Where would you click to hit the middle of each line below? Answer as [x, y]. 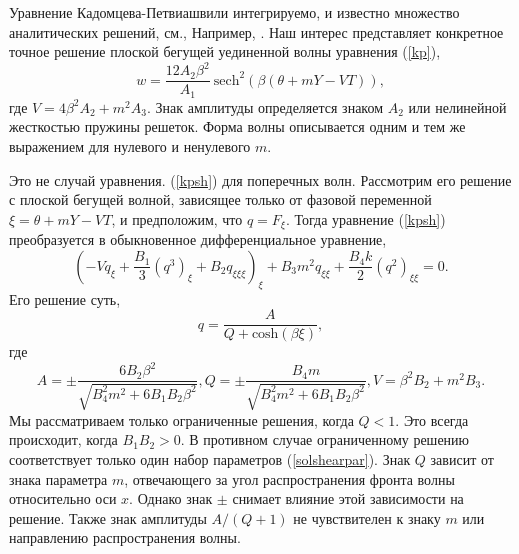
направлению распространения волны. [125, 537]
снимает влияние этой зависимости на [348, 498]
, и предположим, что [177, 218]
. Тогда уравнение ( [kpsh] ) [365, 218]
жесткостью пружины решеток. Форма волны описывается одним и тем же [237, 126]
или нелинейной [457, 106]
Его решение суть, [65, 298]
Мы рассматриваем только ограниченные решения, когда [181, 419]
